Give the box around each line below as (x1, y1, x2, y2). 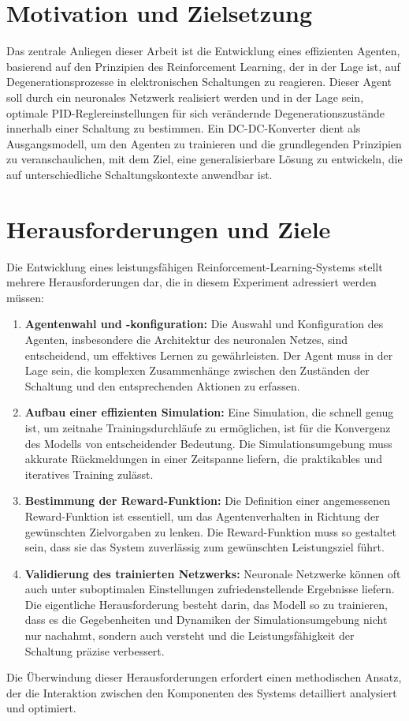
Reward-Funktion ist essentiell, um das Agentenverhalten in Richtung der (24, 507, 380, 524)
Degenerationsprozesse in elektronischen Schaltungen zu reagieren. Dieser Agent (6, 73, 392, 90)
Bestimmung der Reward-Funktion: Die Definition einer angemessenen (24, 492, 390, 509)
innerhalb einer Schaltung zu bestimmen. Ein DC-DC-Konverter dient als (6, 120, 361, 136)
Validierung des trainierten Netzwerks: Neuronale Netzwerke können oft (24, 565, 401, 581)
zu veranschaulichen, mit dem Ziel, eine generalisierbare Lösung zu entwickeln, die (6, 151, 403, 167)
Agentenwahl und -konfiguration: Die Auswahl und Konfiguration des (24, 316, 384, 332)
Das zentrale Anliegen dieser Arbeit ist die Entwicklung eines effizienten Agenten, (6, 43, 400, 59)
